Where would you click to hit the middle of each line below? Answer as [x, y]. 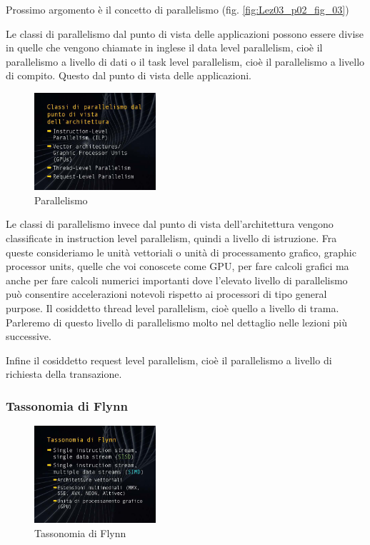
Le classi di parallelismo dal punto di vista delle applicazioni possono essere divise [185, 33]
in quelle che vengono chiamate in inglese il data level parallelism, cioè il [164, 47]
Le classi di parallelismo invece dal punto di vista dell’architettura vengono [170, 224]
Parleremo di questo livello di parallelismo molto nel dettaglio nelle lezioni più [177, 322]
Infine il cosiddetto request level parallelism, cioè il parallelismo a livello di [169, 360]
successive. [29, 336]
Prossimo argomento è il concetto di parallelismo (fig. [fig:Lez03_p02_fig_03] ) [177, 9]
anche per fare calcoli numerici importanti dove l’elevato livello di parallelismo [177, 280]
